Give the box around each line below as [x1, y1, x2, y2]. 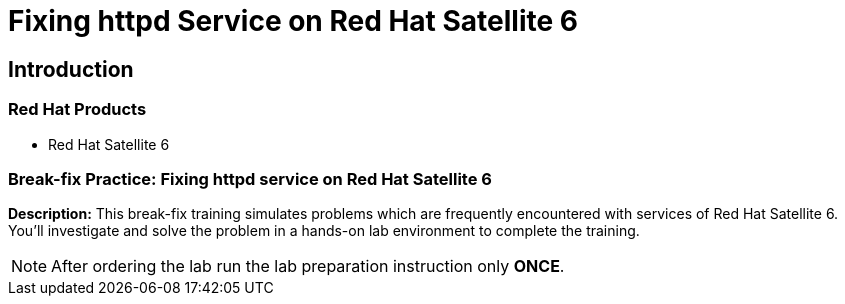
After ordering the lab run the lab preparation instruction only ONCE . [51, 256, 565, 277]
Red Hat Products [8, 99, 147, 120]
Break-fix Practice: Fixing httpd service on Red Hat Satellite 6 [8, 168, 492, 189]
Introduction [8, 56, 134, 82]
